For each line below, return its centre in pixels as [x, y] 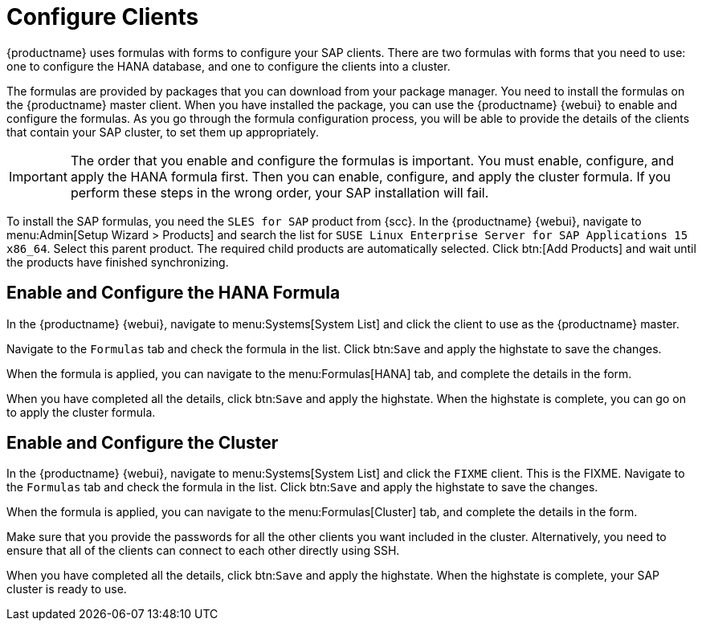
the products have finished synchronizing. [118, 262]
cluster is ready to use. [67, 589]
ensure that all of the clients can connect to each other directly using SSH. [203, 551]
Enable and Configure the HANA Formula [173, 293]
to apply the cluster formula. [81, 412]
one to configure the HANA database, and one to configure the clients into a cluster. [229, 66]
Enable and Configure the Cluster [143, 443]
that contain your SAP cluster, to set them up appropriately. [163, 132]
